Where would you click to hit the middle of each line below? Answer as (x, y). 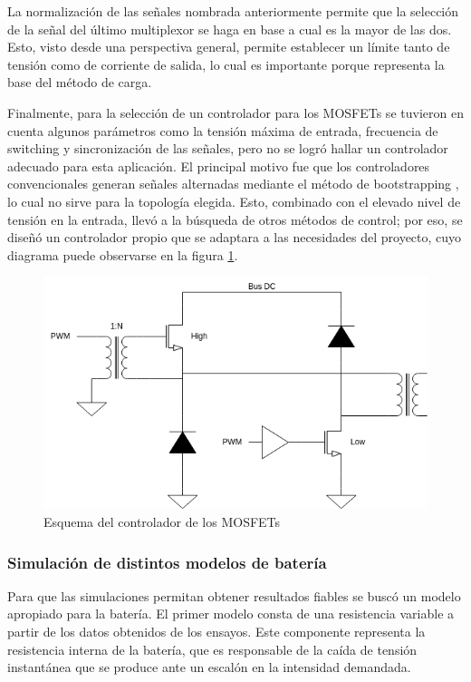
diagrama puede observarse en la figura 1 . (123, 254)
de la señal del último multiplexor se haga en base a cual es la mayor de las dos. (230, 29)
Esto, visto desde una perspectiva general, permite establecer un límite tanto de (229, 47)
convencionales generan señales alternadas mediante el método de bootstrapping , (233, 184)
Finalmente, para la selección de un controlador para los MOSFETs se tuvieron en (235, 112)
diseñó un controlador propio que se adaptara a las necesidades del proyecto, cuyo (235, 237)
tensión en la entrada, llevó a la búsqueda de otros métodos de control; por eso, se (235, 219)
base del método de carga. (80, 82)
